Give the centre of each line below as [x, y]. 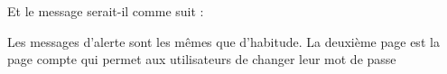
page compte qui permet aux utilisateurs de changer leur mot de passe [202, 59]
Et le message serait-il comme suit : [106, 11]
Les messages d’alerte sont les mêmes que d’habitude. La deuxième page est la [223, 41]
